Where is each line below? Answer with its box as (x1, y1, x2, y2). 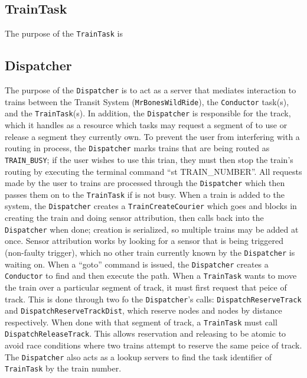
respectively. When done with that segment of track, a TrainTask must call (5, 315, 277, 328)
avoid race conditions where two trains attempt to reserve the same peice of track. (5, 339, 302, 351)
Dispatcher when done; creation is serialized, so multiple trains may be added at (5, 223, 299, 235)
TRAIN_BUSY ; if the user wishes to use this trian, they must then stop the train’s (5, 153, 293, 165)
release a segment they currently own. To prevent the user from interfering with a (5, 130, 300, 142)
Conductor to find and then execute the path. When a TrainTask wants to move (5, 269, 297, 282)
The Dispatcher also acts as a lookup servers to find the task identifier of (5, 350, 272, 363)
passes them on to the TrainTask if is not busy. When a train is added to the (5, 188, 285, 200)
